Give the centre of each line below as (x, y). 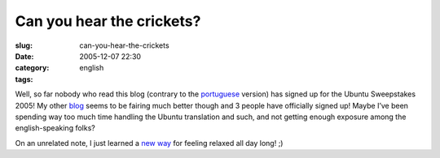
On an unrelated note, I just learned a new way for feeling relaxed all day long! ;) (149, 143)
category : (32, 68)
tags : (24, 79)
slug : (24, 45)
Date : (24, 56)
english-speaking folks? (55, 128)
